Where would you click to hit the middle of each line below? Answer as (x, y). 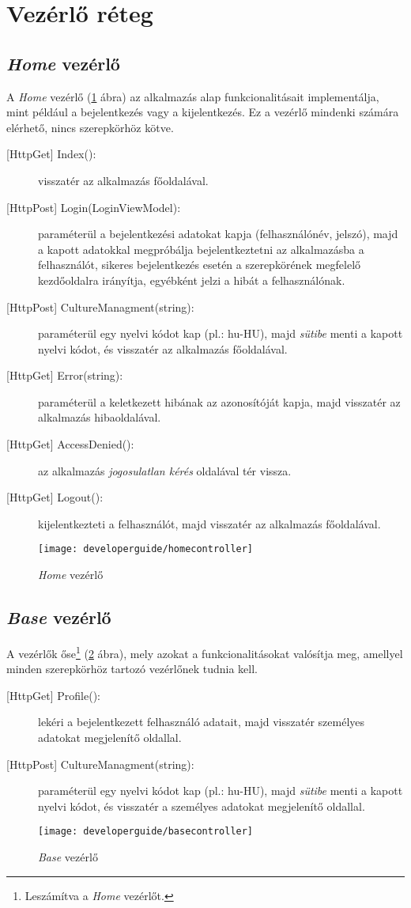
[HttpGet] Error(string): (65, 375)
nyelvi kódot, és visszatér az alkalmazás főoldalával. (163, 348)
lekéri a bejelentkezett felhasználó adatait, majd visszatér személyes (202, 722)
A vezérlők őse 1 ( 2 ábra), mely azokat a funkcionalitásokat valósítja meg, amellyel (205, 652)
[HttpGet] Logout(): (55, 497)
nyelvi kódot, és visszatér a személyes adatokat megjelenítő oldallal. (202, 806)
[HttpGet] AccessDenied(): (70, 444)
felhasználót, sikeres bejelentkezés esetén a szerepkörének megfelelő (200, 265)
